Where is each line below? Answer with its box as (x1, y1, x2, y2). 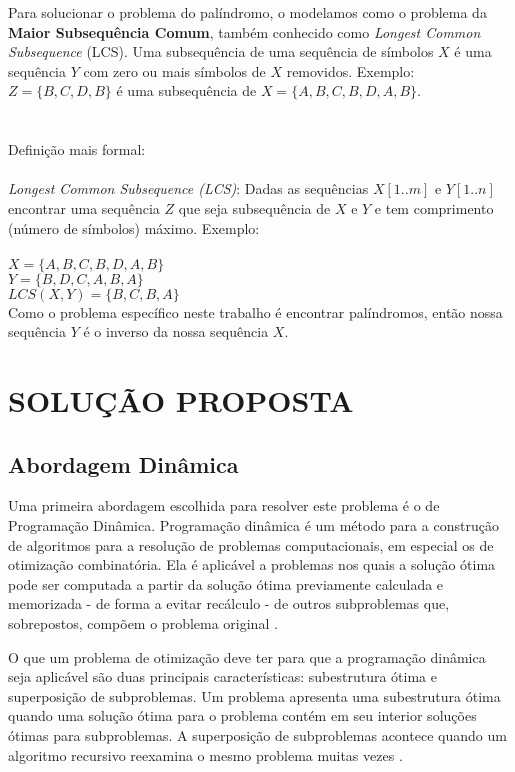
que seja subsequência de (178, 197, 331, 218)
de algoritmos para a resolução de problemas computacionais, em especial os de (8, 534, 494, 555)
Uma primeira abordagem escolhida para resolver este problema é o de (8, 495, 440, 516)
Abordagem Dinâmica (8, 448, 239, 479)
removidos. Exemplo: (286, 60, 415, 81)
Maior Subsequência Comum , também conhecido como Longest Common (8, 21, 481, 42)
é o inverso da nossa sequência (83, 321, 269, 342)
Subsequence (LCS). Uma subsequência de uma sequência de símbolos (8, 41, 434, 62)
